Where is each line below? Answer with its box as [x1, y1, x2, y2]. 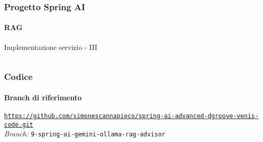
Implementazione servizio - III [4, 41, 97, 52]
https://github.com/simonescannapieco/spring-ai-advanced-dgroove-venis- [4, 112, 259, 120]
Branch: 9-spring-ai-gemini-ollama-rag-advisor [4, 128, 166, 139]
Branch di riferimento [4, 92, 82, 102]
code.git [4, 121, 34, 128]
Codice [4, 70, 33, 83]
